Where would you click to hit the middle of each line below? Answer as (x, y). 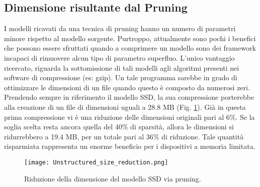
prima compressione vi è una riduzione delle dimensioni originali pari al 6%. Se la (129, 117)
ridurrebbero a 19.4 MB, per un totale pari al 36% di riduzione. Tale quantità (124, 136)
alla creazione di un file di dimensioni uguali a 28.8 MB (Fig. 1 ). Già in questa (125, 107)
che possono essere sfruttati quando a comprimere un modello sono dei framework (130, 48)
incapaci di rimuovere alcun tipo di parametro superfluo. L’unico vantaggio (119, 57)
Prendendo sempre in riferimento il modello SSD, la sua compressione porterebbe (129, 97)
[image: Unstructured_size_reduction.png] (96, 162)
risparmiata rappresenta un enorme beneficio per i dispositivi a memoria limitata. (130, 146)
